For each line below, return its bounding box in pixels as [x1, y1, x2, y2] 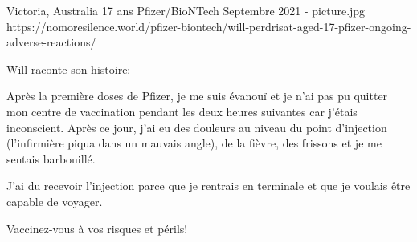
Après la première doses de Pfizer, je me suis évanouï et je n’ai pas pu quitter [6, 87, 388, 104]
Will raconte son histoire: [6, 60, 131, 77]
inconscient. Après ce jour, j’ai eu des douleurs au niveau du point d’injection [6, 119, 387, 135]
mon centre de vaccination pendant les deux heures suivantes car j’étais [6, 103, 358, 119]
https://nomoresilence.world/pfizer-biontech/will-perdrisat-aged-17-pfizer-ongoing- [6, 18, 411, 34]
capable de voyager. [6, 192, 103, 209]
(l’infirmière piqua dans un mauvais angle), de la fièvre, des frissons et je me [6, 135, 382, 151]
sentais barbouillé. [6, 150, 96, 167]
